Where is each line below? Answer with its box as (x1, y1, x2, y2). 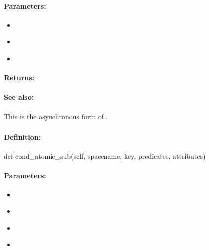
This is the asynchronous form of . (4, 111, 108, 121)
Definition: (4, 132, 41, 142)
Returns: (4, 72, 35, 83)
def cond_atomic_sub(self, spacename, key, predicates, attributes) (4, 151, 206, 161)
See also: (4, 92, 34, 102)
